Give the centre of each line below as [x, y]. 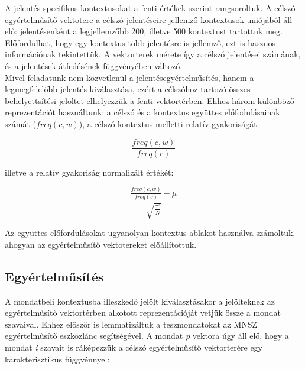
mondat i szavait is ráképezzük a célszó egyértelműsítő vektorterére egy [134, 347]
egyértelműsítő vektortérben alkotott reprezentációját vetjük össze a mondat [143, 313]
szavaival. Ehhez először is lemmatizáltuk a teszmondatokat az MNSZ [131, 324]
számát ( [20, 123]
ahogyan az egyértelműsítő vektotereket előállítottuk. [101, 244]
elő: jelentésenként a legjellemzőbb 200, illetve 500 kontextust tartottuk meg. [144, 31]
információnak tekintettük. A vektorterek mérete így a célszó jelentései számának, [153, 54]
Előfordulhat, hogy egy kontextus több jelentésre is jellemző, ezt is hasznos [140, 42]
